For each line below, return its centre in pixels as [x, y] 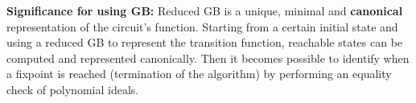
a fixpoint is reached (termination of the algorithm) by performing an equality [199, 74]
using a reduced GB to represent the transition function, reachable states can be [205, 42]
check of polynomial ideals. [73, 89]
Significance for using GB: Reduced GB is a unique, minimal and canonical [205, 10]
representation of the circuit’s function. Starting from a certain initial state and [202, 26]
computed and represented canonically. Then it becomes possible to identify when [208, 58]
